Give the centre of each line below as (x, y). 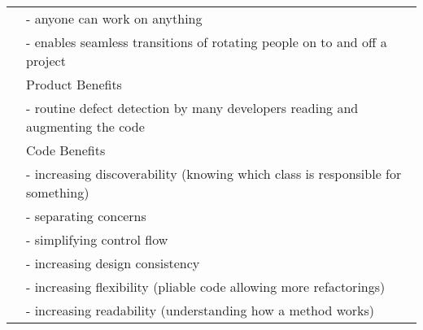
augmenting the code (85, 126)
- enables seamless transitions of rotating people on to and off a (207, 42)
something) (58, 192)
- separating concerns (86, 216)
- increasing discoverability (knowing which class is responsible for (214, 174)
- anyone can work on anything (114, 18)
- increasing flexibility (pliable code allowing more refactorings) (206, 287)
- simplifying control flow (97, 239)
